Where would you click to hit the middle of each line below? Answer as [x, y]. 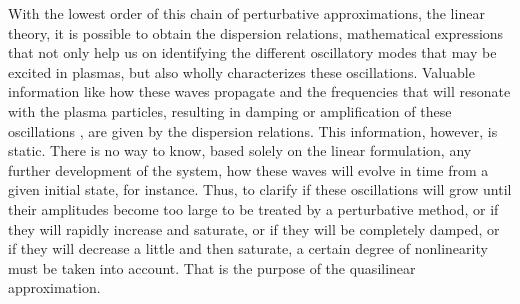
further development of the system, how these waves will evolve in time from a [248, 169]
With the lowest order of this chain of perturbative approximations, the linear [246, 13]
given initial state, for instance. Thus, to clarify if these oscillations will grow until [260, 189]
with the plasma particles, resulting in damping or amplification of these [230, 110]
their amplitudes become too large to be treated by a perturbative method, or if [253, 208]
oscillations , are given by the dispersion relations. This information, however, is [253, 130]
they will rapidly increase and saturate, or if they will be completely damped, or [254, 228]
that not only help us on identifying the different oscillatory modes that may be [252, 52]
